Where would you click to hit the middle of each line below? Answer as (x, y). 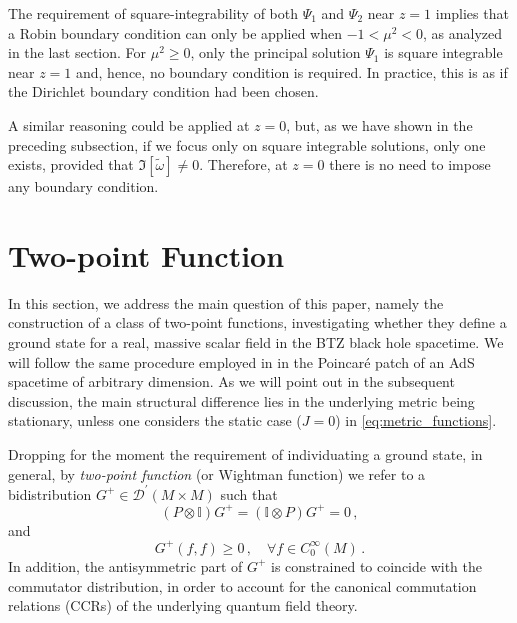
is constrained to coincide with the (377, 565)
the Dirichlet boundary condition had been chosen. (163, 91)
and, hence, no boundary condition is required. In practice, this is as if (291, 71)
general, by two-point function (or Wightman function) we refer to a (217, 473)
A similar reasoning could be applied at (129, 124)
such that (249, 493)
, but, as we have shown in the (379, 124)
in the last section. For (77, 52)
